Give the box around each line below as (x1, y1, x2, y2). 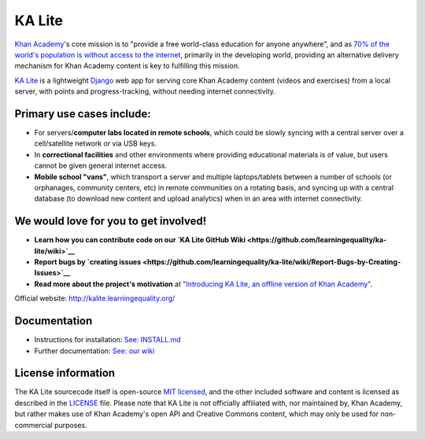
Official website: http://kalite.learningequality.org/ (14, 293, 176, 303)
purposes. (54, 420, 87, 430)
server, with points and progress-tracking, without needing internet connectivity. (14, 87, 275, 96)
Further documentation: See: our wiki (34, 346, 155, 356)
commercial (14, 420, 53, 430)
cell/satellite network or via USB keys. (34, 138, 157, 149)
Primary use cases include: (14, 107, 151, 120)
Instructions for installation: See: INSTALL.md (34, 335, 181, 345)
